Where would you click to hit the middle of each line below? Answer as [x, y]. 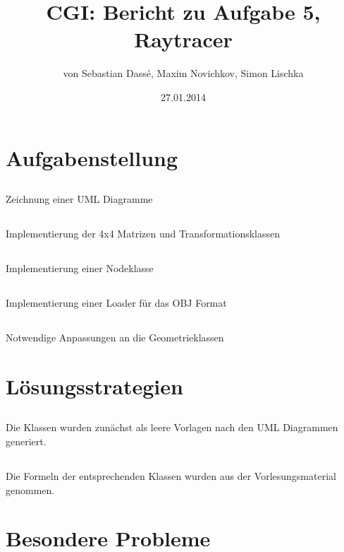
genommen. [30, 489]
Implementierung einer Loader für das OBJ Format [116, 303]
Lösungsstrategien [94, 386]
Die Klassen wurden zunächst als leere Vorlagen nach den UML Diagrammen [172, 427]
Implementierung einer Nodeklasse [80, 268]
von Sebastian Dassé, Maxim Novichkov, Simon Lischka [183, 73]
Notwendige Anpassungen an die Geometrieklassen [115, 337]
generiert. [26, 441]
